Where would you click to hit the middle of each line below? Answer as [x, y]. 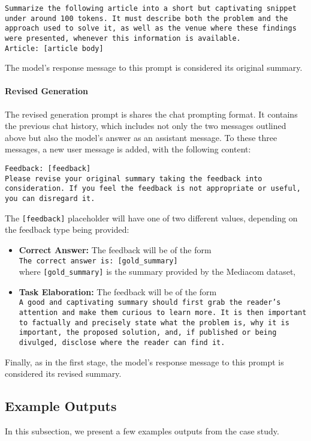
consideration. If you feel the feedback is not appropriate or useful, [153, 189]
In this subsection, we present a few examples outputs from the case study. [142, 431]
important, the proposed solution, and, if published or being [148, 333]
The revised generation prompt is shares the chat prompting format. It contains [151, 114]
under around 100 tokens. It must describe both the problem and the [147, 18]
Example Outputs [61, 406]
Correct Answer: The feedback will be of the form [115, 249]
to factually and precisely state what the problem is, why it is [154, 322]
